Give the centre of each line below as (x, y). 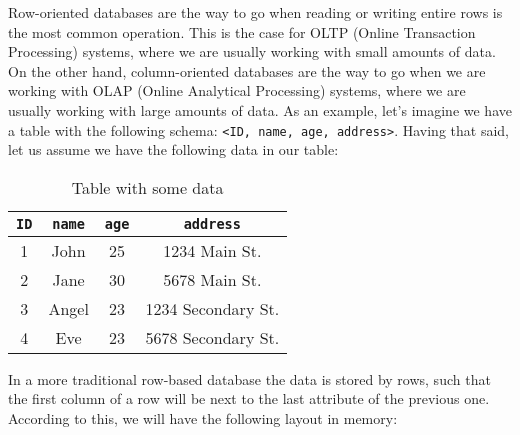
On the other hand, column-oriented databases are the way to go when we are (247, 70)
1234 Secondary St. (212, 308)
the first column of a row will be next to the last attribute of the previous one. (249, 398)
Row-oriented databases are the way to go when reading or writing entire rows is (255, 12)
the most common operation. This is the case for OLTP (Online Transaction (242, 31)
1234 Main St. (212, 250)
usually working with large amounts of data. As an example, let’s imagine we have (260, 109)
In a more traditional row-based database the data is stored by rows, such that (249, 378)
